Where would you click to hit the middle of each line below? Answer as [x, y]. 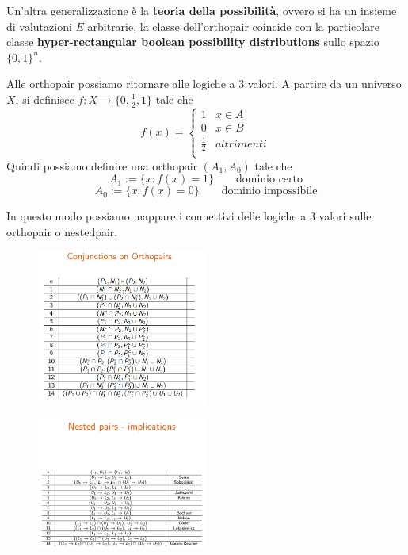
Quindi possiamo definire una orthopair [102, 165]
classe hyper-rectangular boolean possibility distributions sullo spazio [193, 42]
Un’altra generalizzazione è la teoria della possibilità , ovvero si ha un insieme [202, 10]
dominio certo [269, 180]
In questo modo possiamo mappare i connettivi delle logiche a [156, 216]
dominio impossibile [269, 191]
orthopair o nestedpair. [62, 231]
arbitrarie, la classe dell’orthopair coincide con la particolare [233, 26]
